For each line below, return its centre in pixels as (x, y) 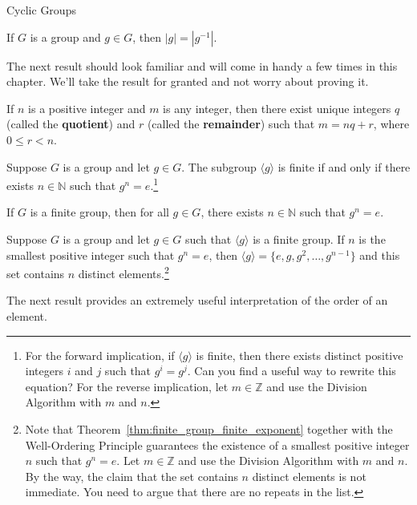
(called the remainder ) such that (231, 124)
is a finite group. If (299, 239)
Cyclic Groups (41, 10)
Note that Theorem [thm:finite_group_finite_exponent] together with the (209, 429)
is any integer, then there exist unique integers (277, 108)
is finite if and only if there (344, 166)
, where (391, 124)
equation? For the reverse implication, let (127, 386)
